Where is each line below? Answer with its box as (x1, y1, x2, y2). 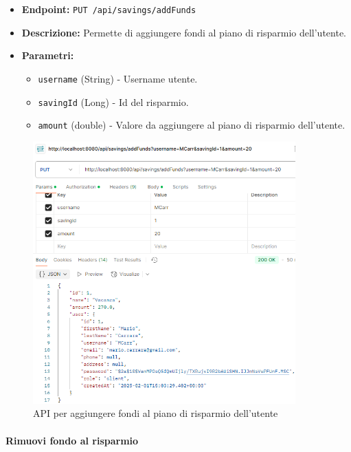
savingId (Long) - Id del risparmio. (38, 94, 189, 109)
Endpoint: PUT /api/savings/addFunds (21, 2, 196, 16)
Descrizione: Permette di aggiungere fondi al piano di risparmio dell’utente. (21, 25, 347, 39)
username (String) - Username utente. (38, 71, 198, 85)
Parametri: (21, 48, 74, 63)
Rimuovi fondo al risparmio (5, 433, 139, 447)
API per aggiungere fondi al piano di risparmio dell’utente (33, 406, 278, 420)
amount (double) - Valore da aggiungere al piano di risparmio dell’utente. (38, 118, 346, 132)
